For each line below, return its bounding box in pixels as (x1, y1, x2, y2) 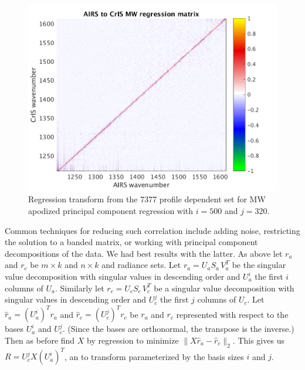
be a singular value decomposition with (154, 281, 294, 294)
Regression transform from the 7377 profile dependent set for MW (28, 193, 266, 205)
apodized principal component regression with (28, 205, 194, 217)
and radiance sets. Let (101, 259, 181, 271)
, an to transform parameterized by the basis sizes (65, 350, 244, 362)
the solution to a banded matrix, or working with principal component (5, 236, 258, 248)
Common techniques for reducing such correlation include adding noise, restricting (5, 224, 300, 236)
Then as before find (5, 334, 75, 346)
